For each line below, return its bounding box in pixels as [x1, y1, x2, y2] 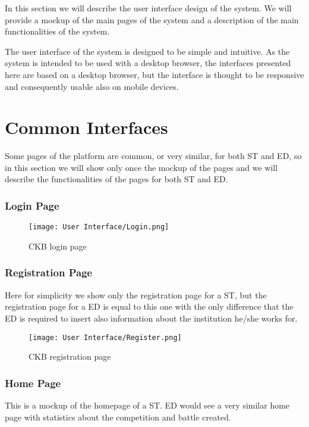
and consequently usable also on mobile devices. [5, 80, 179, 92]
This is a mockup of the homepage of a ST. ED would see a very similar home [5, 399, 290, 411]
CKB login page [29, 239, 87, 252]
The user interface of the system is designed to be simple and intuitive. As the [5, 45, 290, 57]
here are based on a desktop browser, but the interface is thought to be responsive [5, 68, 304, 80]
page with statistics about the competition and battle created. [5, 410, 231, 423]
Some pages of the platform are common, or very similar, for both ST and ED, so [5, 149, 302, 162]
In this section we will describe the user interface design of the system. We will [5, 2, 292, 14]
